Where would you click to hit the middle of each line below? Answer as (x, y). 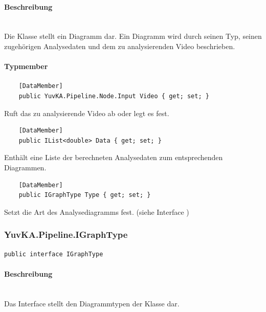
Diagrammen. (25, 167)
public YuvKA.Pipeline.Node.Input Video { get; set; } (114, 96)
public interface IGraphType (54, 254)
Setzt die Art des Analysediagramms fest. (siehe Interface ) (97, 211)
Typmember (26, 66)
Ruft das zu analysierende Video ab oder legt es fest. (87, 113)
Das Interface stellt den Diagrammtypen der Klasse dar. (92, 303)
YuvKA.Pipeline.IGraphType (66, 235)
